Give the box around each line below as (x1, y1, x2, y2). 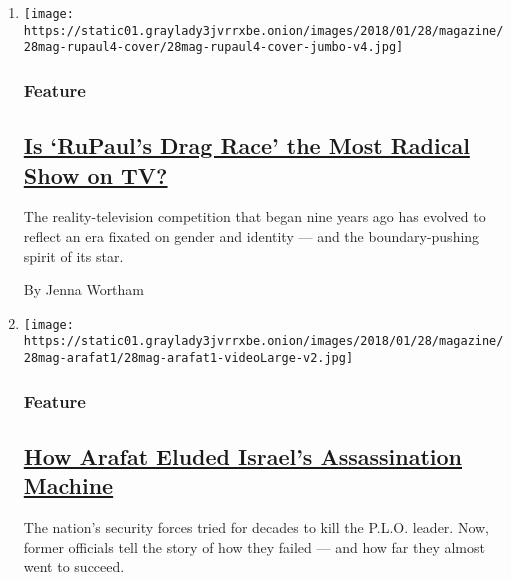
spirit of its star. (23, 245, 124, 266)
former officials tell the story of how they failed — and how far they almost (23, 536, 485, 557)
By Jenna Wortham (23, 279, 145, 300)
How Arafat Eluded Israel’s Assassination (23, 440, 463, 471)
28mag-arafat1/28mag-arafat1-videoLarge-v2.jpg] (23, 351, 354, 366)
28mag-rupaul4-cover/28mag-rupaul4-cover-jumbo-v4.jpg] (23, 40, 404, 55)
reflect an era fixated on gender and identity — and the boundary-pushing (23, 226, 480, 246)
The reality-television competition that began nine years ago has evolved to (23, 206, 486, 227)
